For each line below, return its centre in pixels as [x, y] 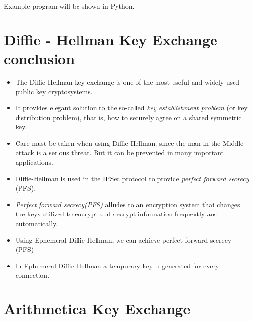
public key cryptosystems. [54, 91]
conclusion [39, 58]
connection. [32, 275]
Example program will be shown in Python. [69, 6]
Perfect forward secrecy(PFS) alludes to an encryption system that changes [128, 204]
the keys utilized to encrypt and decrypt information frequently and [117, 214]
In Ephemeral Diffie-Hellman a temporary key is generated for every [117, 265]
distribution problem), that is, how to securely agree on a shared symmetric [128, 117]
